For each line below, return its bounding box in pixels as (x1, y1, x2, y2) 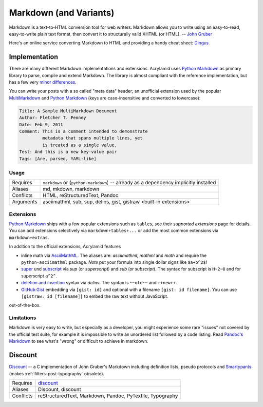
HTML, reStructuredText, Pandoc (42, 192, 119, 199)
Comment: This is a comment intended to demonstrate (19, 128, 148, 134)
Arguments (12, 198, 38, 205)
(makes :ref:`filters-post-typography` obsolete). (9, 370, 105, 376)
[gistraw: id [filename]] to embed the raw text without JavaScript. (21, 293, 169, 299)
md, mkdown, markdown (42, 186, 100, 193)
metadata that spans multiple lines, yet (42, 136, 143, 141)
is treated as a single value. (42, 142, 117, 148)
